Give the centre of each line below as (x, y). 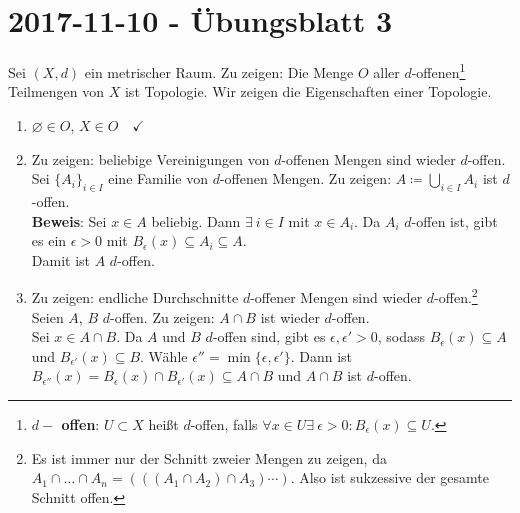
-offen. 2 (456, 295)
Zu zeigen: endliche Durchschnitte (135, 296)
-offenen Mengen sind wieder (368, 158)
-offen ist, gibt (454, 220)
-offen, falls (224, 423)
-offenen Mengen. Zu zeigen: (305, 178)
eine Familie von (158, 178)
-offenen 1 (438, 70)
